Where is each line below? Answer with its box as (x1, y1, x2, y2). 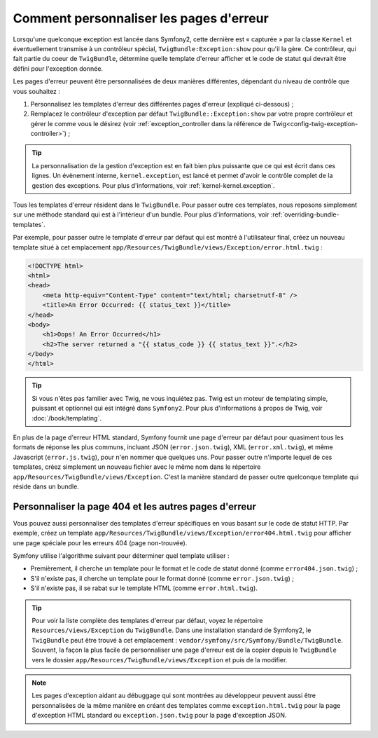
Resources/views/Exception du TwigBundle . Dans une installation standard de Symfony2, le (31, 626, 311, 634)
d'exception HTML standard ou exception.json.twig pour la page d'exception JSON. (31, 711, 287, 720)
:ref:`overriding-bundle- (270, 210, 339, 219)
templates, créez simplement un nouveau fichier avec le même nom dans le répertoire (13, 463, 261, 471)
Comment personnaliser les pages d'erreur (13, 11, 269, 26)
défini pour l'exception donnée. (13, 64, 104, 73)
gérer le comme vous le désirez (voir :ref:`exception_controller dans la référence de (30, 119, 272, 128)
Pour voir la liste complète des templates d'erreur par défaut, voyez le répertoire (31, 617, 263, 624)
